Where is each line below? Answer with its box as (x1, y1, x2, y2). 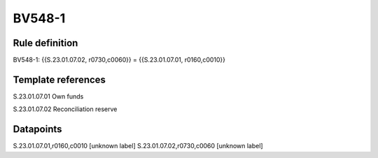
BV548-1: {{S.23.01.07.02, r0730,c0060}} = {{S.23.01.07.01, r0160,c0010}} (13, 56, 226, 64)
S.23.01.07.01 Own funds (13, 92, 84, 101)
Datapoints (13, 123, 62, 136)
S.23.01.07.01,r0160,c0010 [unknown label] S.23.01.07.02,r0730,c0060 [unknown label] (13, 142, 263, 150)
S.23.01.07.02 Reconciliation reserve (13, 105, 118, 113)
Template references (13, 73, 106, 85)
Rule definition (13, 37, 78, 49)
